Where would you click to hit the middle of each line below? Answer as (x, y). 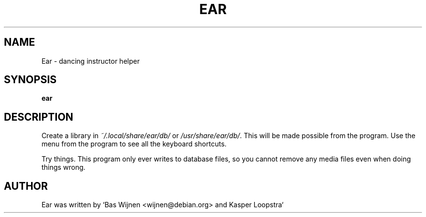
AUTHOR (26, 186)
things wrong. (63, 167)
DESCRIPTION (39, 117)
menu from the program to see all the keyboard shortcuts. (134, 144)
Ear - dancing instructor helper (91, 61)
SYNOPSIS (30, 80)
